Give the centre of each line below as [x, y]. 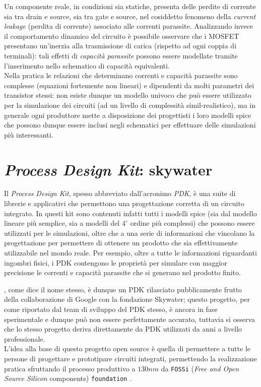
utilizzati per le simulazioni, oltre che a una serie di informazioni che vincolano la [129, 233]
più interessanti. [29, 134]
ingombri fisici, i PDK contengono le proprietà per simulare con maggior [116, 262]
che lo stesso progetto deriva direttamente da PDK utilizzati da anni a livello [123, 329]
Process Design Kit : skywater [108, 169]
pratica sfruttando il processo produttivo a [70, 368]
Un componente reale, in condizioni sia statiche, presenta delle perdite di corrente [130, 6]
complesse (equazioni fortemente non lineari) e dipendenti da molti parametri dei [129, 85]
